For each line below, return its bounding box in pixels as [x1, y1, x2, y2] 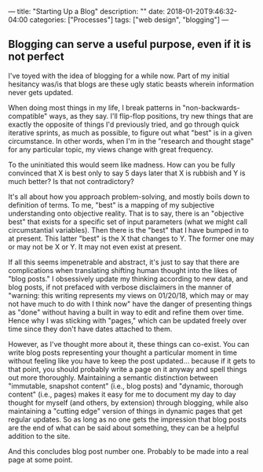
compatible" [8, 111, 48, 120]
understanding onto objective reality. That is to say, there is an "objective [8, 208, 245, 218]
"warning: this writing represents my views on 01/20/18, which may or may [8, 290, 249, 300]
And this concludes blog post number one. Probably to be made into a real [8, 446, 249, 455]
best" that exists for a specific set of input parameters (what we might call [8, 216, 247, 227]
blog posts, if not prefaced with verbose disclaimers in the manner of [8, 282, 232, 292]
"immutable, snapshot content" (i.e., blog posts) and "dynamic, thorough [8, 381, 243, 390]
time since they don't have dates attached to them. [8, 324, 173, 334]
